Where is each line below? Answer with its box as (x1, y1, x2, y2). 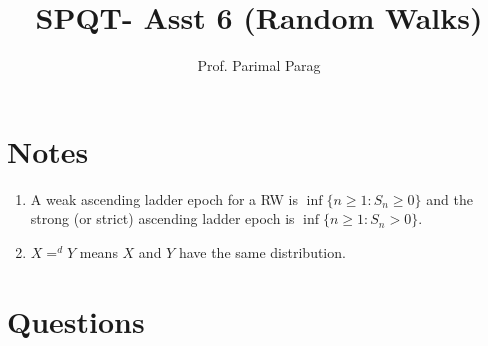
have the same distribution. (178, 241, 346, 262)
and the (426, 188, 473, 209)
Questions (7, 300, 145, 341)
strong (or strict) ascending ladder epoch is (30, 208, 295, 229)
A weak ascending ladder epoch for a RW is (30, 188, 298, 209)
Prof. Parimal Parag (197, 55, 321, 76)
